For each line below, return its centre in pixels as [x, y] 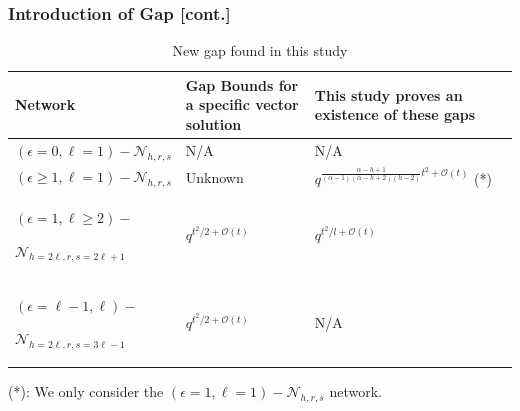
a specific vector [242, 104]
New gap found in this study [260, 50]
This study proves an [388, 94]
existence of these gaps [395, 114]
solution [213, 124]
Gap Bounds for [242, 84]
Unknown [214, 176]
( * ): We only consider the [86, 391]
